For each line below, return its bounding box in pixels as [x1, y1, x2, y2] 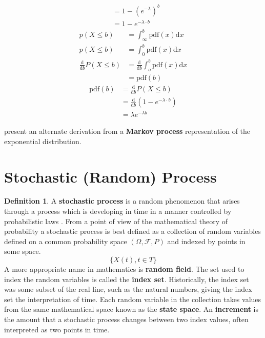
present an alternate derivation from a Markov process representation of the [4, 126, 251, 136]
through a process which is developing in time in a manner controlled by [4, 206, 232, 216]
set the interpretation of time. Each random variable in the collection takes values [4, 293, 261, 304]
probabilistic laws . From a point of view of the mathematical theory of [4, 215, 228, 226]
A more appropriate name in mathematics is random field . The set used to [4, 264, 244, 274]
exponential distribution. [4, 135, 81, 146]
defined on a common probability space [4, 235, 127, 246]
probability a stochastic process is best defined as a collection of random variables [4, 226, 261, 236]
